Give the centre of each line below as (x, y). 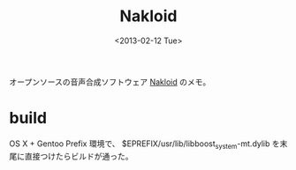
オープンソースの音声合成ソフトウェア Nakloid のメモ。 (110, 82)
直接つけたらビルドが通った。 (79, 156)
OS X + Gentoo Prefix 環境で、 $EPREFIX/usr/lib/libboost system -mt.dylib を (144, 144)
